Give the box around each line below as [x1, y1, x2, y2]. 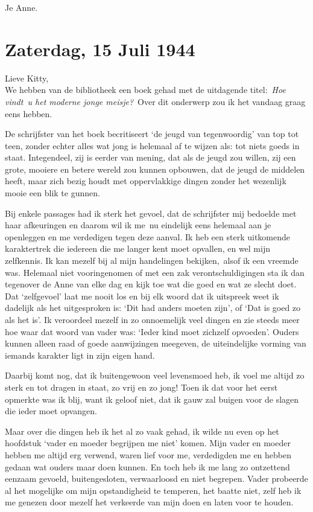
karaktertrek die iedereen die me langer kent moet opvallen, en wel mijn [5, 242, 270, 255]
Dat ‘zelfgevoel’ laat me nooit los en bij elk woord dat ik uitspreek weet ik [5, 289, 279, 302]
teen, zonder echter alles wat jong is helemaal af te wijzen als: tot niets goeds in [5, 139, 300, 152]
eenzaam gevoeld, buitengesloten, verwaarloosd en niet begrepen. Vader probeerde [5, 472, 308, 485]
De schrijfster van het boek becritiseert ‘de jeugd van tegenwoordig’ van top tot [5, 127, 299, 140]
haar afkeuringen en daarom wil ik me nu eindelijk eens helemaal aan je [5, 219, 271, 231]
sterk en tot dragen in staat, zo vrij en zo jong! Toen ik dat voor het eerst [5, 380, 278, 393]
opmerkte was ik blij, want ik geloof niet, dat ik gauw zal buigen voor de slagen [5, 392, 299, 405]
